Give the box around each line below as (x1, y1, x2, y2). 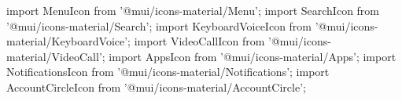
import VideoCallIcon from (134, 33, 265, 49)
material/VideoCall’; (6, 48, 105, 64)
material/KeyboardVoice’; (6, 33, 131, 49)
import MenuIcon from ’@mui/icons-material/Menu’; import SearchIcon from (6, 2, 380, 18)
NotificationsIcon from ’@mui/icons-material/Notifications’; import (6, 63, 330, 80)
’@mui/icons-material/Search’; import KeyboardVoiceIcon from (6, 17, 312, 34)
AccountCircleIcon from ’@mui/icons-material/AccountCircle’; (6, 78, 306, 95)
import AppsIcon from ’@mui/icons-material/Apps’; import (109, 48, 396, 64)
